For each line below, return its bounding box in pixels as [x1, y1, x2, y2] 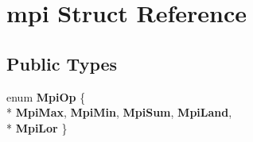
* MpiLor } [6, 119, 68, 136]
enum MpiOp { [6, 88, 86, 105]
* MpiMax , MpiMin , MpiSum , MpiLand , [6, 104, 232, 121]
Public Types [6, 51, 118, 75]
